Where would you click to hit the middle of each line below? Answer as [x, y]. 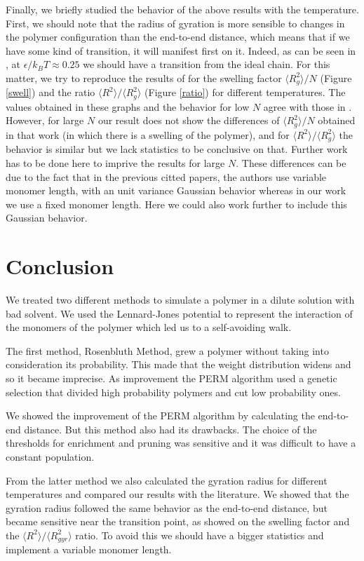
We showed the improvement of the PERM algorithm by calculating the [160, 415]
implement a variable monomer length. [89, 549]
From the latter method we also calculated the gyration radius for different [167, 480]
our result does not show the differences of [189, 120]
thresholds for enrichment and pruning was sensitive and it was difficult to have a [181, 443]
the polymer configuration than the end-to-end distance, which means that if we [178, 37]
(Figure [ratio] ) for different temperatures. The [245, 92]
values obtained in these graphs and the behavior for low [128, 106]
